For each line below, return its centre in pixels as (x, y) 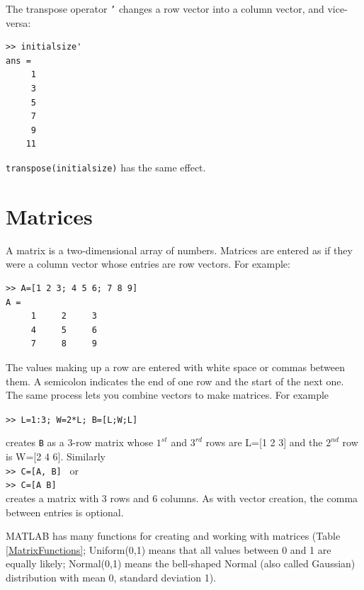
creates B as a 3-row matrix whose (80, 442)
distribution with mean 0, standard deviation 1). (111, 577)
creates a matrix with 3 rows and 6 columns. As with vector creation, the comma (182, 498)
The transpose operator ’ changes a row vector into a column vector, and (165, 8)
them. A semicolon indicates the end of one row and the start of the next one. (175, 381)
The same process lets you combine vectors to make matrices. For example (167, 395)
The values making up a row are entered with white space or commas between (176, 367)
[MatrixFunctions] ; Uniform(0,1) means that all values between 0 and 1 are (169, 549)
